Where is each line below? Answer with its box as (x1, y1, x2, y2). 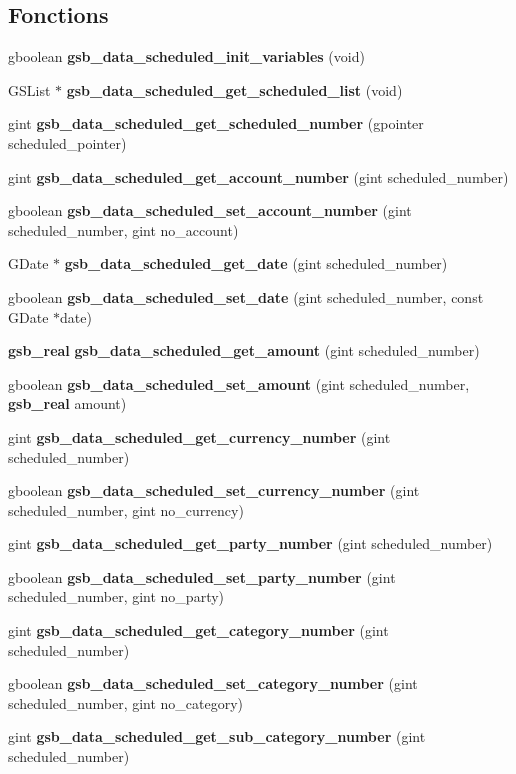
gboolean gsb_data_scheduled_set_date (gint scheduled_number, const (8, 286, 484, 307)
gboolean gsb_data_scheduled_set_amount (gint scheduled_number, (8, 373, 470, 394)
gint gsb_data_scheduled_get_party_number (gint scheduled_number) (8, 533, 493, 554)
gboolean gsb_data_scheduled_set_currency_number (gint (8, 480, 420, 501)
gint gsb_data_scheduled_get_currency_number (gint (8, 426, 391, 447)
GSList (8, 79, 51, 100)
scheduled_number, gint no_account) (8, 219, 239, 240)
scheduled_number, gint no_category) (8, 692, 244, 713)
